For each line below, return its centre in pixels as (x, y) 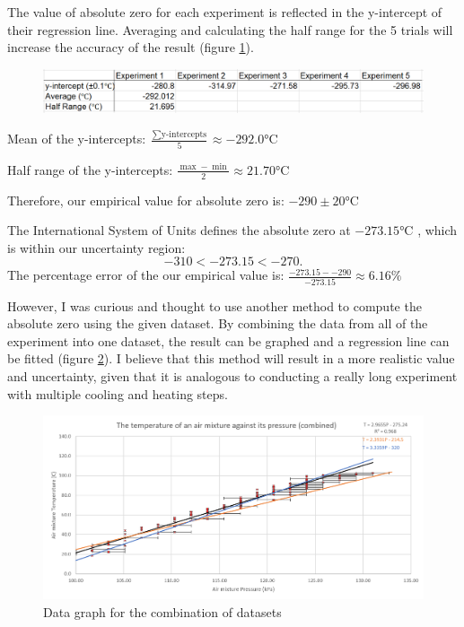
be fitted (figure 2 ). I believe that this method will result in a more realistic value (231, 358)
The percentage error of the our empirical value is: (146, 275)
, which (438, 230)
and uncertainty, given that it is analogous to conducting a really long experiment (232, 375)
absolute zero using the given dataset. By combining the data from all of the (218, 323)
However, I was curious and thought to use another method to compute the (214, 305)
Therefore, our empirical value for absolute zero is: (146, 200)
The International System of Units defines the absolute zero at (179, 230)
